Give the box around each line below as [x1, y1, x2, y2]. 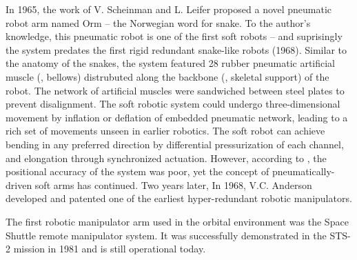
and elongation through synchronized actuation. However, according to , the [6, 150, 327, 165]
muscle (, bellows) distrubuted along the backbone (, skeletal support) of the [6, 69, 329, 83]
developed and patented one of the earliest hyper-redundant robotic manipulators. [6, 191, 352, 206]
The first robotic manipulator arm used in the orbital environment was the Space [6, 214, 349, 228]
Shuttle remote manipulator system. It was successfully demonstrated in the [6, 228, 327, 242]
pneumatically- [272, 164, 335, 179]
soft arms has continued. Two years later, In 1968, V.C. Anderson [34, 177, 312, 192]
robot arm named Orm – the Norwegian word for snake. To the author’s [6, 15, 311, 30]
